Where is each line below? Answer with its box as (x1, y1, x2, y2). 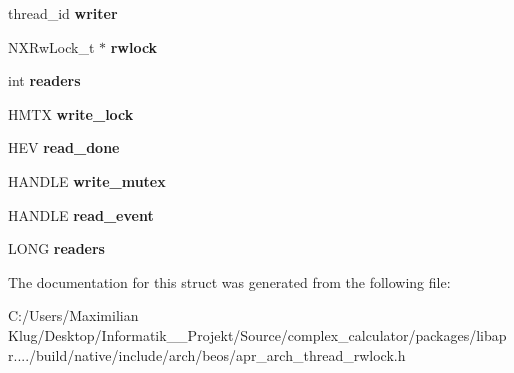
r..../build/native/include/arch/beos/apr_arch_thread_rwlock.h (8, 344, 406, 365)
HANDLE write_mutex (8, 170, 166, 191)
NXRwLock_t (8, 36, 95, 57)
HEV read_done (8, 137, 120, 158)
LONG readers (8, 238, 105, 259)
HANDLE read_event (8, 204, 154, 225)
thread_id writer (8, 3, 118, 23)
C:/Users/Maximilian (8, 305, 139, 326)
